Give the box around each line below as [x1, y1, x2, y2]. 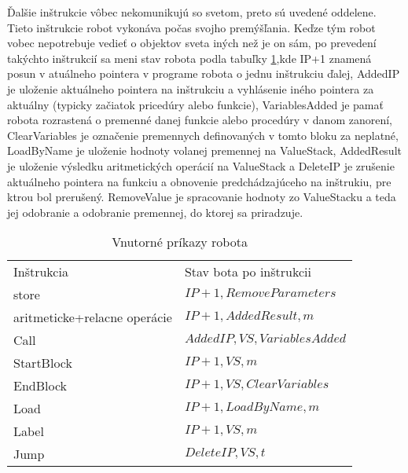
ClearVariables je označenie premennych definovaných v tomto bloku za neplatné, [7, 126, 399, 143]
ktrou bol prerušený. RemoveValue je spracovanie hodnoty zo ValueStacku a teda [7, 189, 396, 205]
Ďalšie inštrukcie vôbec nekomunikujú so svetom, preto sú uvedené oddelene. [7, 4, 377, 20]
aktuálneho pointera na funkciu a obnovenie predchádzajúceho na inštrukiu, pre [7, 173, 391, 189]
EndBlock [13, 376, 68, 395]
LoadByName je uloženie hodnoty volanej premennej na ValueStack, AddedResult [7, 142, 402, 159]
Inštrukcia [13, 262, 68, 281]
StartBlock [13, 354, 72, 372]
